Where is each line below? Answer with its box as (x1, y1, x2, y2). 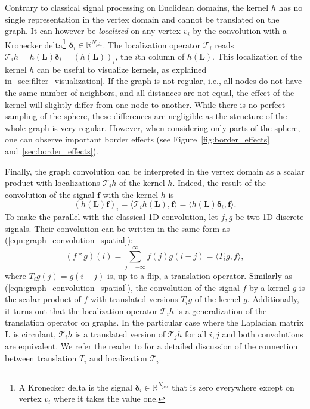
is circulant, (13, 328, 56, 340)
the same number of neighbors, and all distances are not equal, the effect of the (5, 86, 294, 99)
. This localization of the (212, 50, 302, 63)
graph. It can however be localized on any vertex (5, 24, 181, 37)
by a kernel (249, 281, 290, 293)
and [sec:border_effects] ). (5, 144, 98, 157)
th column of (137, 50, 185, 63)
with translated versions (90, 293, 178, 305)
